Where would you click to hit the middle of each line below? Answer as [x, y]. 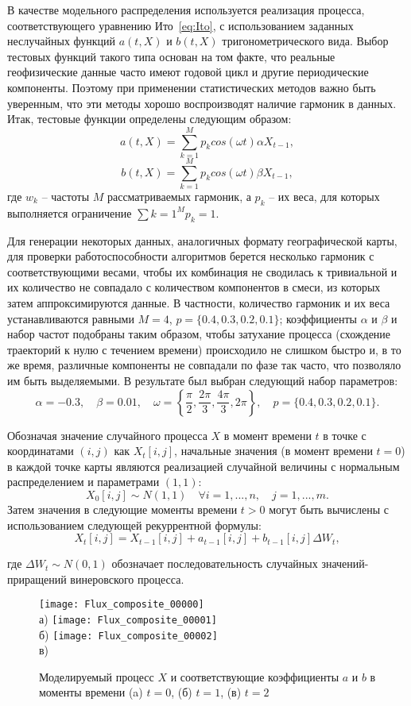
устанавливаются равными [71, 318]
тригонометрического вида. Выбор [305, 41]
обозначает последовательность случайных [215, 563]
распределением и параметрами [83, 482]
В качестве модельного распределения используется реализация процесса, [186, 10]
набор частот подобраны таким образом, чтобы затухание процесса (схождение [199, 334]
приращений [37, 579]
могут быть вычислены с [329, 509]
